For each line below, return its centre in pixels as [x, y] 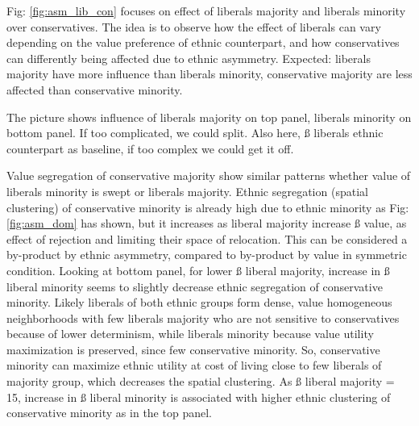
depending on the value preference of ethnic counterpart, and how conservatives [203, 42]
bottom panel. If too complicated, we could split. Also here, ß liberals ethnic [195, 133]
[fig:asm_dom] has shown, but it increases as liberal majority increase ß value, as [207, 223]
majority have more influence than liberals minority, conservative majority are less [209, 74]
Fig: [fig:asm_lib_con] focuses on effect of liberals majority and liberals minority [206, 10]
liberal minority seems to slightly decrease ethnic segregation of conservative [195, 286]
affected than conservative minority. [95, 89]
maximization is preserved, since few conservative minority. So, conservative [193, 349]
